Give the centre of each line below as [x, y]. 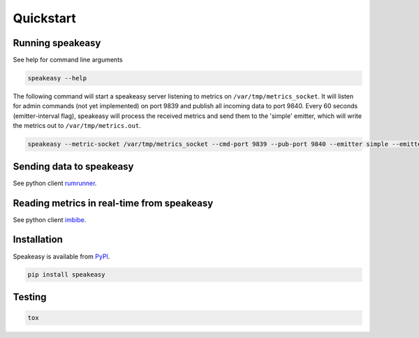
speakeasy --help [57, 78]
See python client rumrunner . [55, 183]
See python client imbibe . [50, 219]
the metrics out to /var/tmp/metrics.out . [77, 126]
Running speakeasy [57, 43]
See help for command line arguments [68, 60]
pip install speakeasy [66, 275]
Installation [38, 240]
